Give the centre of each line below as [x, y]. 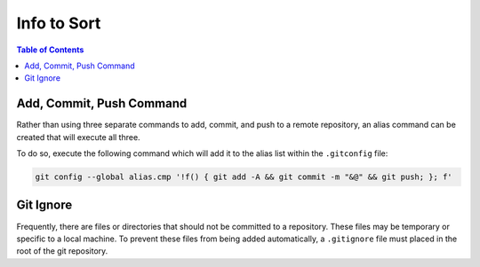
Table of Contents [50, 50]
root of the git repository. [62, 251]
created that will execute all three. [79, 137]
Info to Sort [59, 23]
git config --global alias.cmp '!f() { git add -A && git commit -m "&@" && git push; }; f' [244, 177]
